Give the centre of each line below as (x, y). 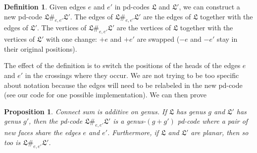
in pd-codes (132, 6)
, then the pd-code (56, 121)
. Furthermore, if (133, 132)
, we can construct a (209, 6)
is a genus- (129, 121)
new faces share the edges (42, 132)
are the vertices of (144, 28)
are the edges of (167, 16)
